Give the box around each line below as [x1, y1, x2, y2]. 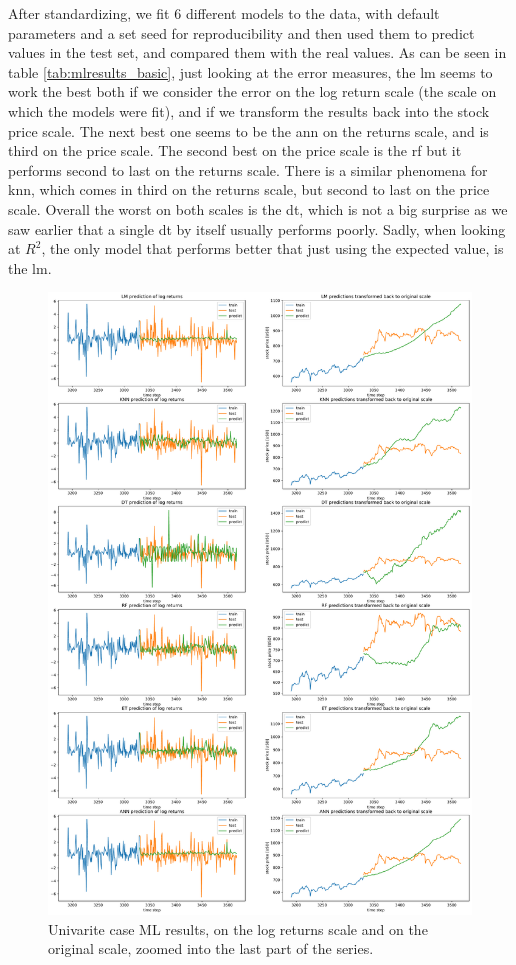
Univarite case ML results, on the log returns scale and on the [48, 918, 428, 939]
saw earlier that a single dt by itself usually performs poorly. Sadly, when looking [8, 218, 506, 239]
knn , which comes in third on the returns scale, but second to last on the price [8, 179, 490, 200]
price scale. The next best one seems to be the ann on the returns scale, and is [8, 120, 489, 141]
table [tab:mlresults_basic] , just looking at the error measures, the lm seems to [8, 61, 493, 82]
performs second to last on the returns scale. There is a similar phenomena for [8, 159, 488, 180]
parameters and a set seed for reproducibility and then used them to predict [8, 22, 475, 43]
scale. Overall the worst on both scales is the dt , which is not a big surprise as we [8, 198, 508, 219]
